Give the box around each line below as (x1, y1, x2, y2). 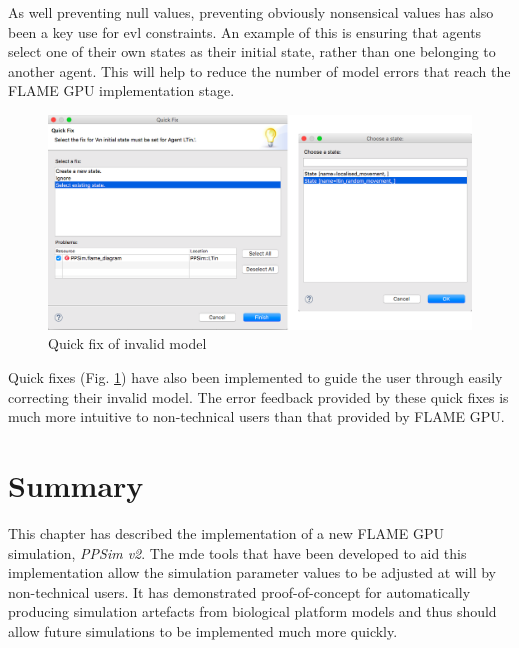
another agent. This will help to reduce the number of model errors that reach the (8, 60, 511, 81)
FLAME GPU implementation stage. (8, 80, 235, 101)
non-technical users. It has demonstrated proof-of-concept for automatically (8, 581, 471, 602)
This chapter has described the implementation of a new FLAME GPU (8, 522, 444, 543)
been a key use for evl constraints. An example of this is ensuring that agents (8, 21, 482, 42)
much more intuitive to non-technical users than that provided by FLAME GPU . (8, 406, 505, 427)
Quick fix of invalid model (48, 333, 207, 354)
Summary (8, 465, 144, 506)
